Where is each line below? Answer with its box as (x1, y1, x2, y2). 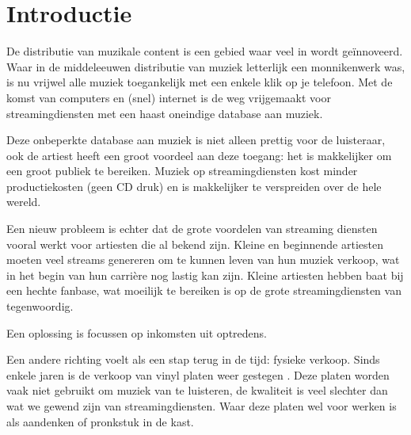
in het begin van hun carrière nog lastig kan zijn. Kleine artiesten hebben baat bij (6, 266, 404, 283)
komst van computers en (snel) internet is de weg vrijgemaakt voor (6, 89, 331, 105)
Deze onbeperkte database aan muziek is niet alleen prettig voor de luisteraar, (6, 132, 386, 148)
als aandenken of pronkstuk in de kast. (6, 413, 194, 429)
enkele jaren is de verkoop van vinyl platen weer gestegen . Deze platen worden (6, 366, 390, 383)
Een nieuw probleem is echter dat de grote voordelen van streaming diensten (6, 220, 378, 237)
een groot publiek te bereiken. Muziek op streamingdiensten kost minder (6, 162, 358, 179)
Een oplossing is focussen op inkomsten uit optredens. (6, 324, 267, 341)
